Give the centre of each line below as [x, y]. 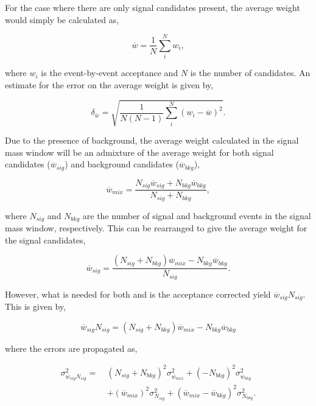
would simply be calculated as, [62, 19]
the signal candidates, [45, 240]
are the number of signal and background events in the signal [197, 215]
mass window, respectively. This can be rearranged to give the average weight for [156, 228]
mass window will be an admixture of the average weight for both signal [139, 152]
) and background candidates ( [122, 164]
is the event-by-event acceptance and [110, 73]
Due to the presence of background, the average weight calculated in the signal [152, 140]
